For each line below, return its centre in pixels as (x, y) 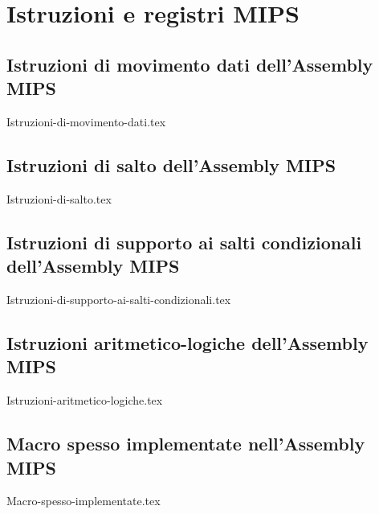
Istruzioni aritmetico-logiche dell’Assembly (187, 342)
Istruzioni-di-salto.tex (59, 198)
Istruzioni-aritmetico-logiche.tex (85, 400)
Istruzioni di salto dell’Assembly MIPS (171, 164)
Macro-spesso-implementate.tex (84, 501)
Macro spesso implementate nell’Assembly (186, 444)
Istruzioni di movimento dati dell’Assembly (190, 64)
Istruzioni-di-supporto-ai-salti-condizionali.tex (119, 299)
